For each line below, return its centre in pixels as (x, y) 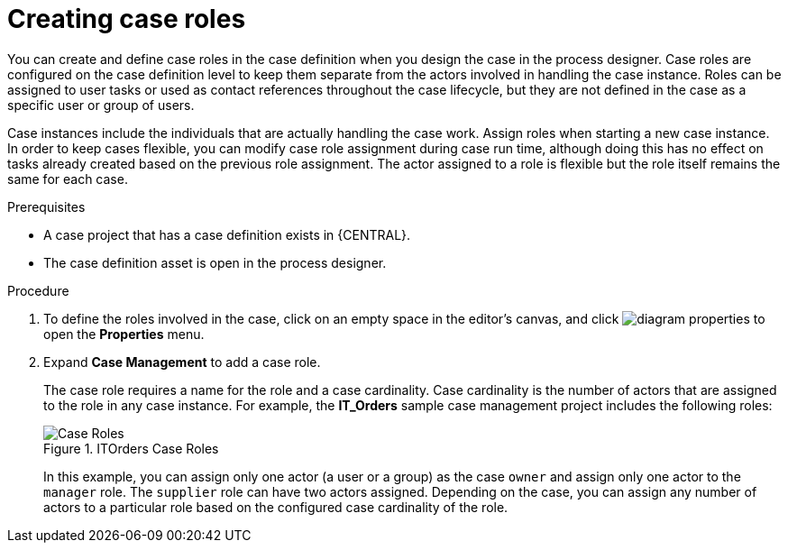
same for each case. (68, 179)
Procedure (38, 290)
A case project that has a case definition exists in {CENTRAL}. (227, 234)
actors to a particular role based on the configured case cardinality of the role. (276, 507)
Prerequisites (46, 206)
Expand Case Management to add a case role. (182, 362)
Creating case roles (127, 19)
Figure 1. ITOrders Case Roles (131, 448)
